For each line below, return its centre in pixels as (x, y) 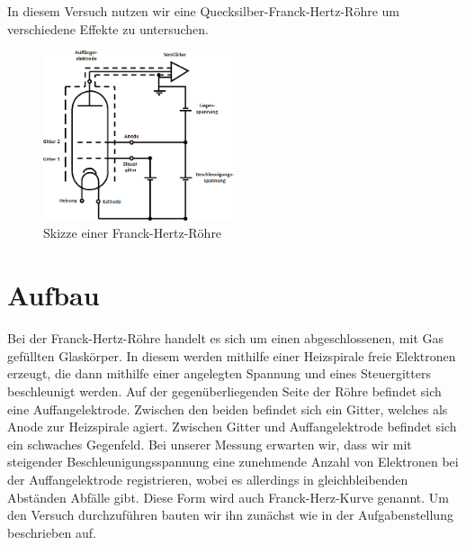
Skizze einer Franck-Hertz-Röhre (133, 233)
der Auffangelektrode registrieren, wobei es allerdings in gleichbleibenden (208, 479)
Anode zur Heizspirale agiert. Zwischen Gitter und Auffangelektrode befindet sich (232, 427)
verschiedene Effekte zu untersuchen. (108, 28)
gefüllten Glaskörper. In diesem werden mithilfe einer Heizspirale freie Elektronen (232, 355)
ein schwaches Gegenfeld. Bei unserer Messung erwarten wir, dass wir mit (210, 444)
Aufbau (54, 295)
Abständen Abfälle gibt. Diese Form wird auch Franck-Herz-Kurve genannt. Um (228, 497)
